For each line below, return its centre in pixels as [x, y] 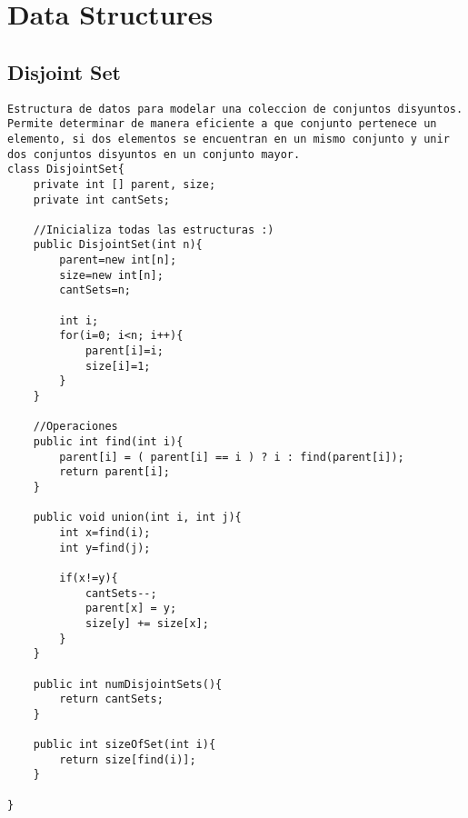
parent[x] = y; [131, 609]
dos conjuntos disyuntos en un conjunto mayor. [154, 154]
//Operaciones [75, 427]
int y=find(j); [105, 548]
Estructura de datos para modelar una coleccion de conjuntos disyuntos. [235, 109]
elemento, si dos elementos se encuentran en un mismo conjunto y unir [229, 139]
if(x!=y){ [89, 578]
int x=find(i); [105, 532]
